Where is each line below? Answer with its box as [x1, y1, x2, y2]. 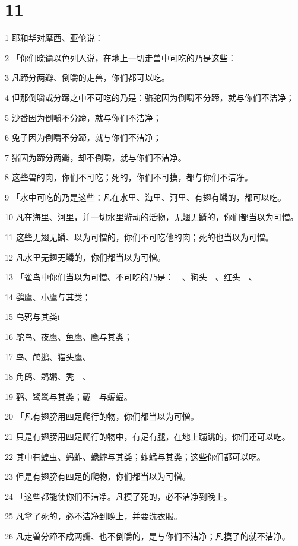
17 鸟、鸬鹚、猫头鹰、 [5, 350, 91, 363]
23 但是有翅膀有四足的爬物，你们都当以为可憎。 [5, 470, 191, 482]
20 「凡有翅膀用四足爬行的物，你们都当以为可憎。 [5, 410, 199, 423]
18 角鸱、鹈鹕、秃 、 [5, 370, 91, 383]
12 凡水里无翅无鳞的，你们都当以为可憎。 [5, 250, 166, 263]
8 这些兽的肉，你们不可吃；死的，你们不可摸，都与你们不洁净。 [5, 171, 253, 183]
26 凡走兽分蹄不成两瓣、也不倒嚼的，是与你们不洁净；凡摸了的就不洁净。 [5, 529, 290, 542]
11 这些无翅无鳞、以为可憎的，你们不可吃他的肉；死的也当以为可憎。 [5, 231, 274, 243]
